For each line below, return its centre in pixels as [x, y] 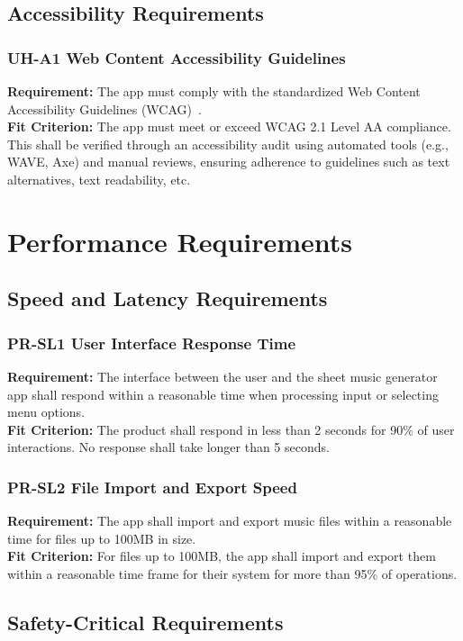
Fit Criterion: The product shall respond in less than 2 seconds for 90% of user [231, 429]
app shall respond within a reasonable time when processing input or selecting [223, 394]
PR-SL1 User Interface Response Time [152, 343]
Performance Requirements [180, 241]
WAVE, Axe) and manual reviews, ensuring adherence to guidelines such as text [229, 162]
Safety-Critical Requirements [145, 622]
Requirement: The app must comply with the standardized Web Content [214, 91]
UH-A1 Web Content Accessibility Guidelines [177, 57]
